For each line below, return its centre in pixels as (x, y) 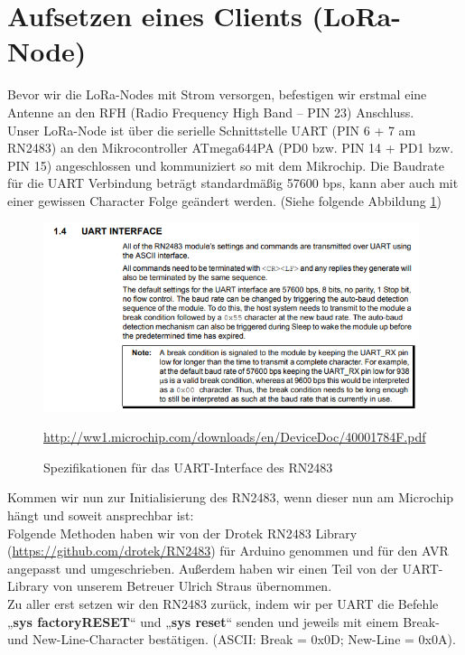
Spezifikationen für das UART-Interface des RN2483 (188, 467)
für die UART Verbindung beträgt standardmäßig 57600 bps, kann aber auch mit (233, 183)
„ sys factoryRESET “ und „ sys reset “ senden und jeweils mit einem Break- (223, 621)
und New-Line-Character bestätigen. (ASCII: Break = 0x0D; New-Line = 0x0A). (232, 639)
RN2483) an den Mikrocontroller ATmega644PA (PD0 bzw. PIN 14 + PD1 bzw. (231, 148)
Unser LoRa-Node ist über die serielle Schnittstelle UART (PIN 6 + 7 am (212, 130)
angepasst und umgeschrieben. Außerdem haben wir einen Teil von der (203, 568)
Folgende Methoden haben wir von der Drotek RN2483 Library (182, 533)
